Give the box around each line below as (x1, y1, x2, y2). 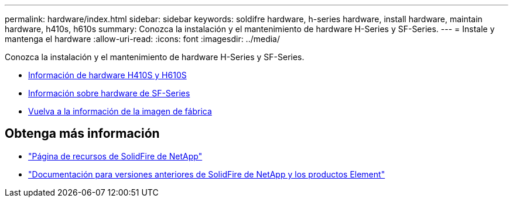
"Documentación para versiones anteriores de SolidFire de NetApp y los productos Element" (28, 169, 385, 179)
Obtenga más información (5, 126, 160, 141)
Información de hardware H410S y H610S (28, 70, 187, 80)
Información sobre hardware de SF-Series (28, 88, 190, 98)
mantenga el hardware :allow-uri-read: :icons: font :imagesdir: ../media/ (5, 34, 281, 44)
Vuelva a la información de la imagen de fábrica (28, 106, 212, 116)
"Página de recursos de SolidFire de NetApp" (28, 151, 203, 161)
